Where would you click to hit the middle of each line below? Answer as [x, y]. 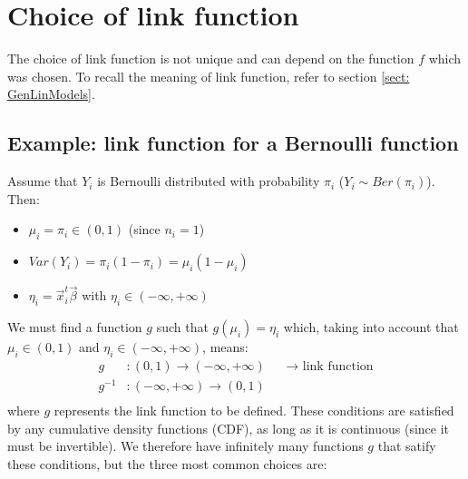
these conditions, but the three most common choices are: [167, 463]
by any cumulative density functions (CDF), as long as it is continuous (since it [229, 428]
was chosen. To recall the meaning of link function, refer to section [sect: [209, 76]
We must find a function [75, 327]
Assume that [43, 181]
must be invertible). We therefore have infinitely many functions [185, 446]
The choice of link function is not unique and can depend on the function [211, 59]
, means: [225, 347]
